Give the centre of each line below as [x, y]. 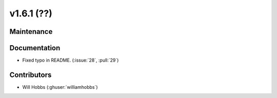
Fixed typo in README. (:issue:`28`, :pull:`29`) [71, 60]
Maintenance [31, 32]
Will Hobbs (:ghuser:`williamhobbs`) [60, 87]
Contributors [31, 75]
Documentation [35, 48]
